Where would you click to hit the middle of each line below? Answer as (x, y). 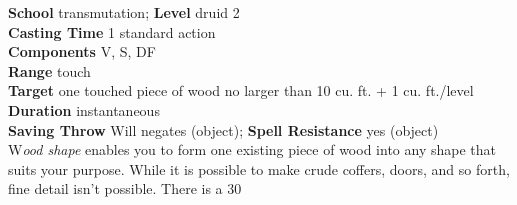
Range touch (49, 70)
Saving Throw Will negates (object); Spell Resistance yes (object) (223, 129)
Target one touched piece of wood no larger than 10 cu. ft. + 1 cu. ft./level (241, 90)
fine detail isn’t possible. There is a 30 (125, 188)
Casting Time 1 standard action (112, 31)
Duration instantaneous (84, 109)
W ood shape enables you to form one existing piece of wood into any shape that (252, 149)
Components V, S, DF (82, 51)
